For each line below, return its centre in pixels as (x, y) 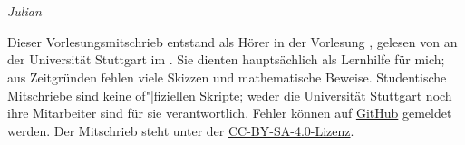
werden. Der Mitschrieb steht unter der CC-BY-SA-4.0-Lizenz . (181, 130)
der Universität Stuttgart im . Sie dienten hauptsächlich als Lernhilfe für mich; (226, 59)
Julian (24, 11)
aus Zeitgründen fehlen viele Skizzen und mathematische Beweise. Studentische (227, 77)
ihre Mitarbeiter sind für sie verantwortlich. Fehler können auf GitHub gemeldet (230, 113)
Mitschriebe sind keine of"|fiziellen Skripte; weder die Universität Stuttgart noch (230, 95)
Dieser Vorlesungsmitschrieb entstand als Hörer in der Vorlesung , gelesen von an (232, 41)
